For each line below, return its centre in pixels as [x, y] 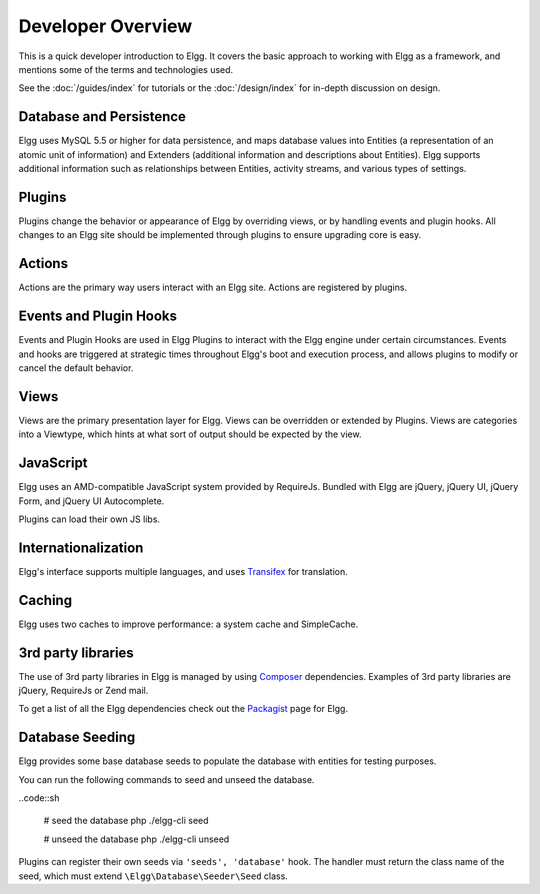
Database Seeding [77, 737]
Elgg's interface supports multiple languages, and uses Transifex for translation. [183, 571]
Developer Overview [105, 26]
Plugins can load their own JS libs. [89, 519]
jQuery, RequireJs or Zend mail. [83, 690]
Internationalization [81, 547]
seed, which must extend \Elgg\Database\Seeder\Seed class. [153, 876]
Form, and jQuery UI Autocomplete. [91, 501]
